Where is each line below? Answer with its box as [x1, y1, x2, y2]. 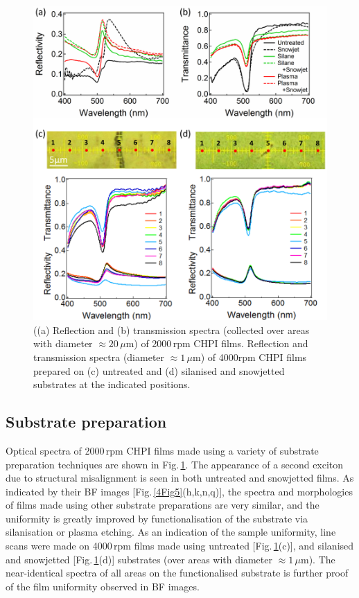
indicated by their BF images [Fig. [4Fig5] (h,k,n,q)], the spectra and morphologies [6, 484, 353, 498]
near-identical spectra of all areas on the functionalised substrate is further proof [6, 565, 349, 580]
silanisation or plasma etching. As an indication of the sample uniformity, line [6, 525, 336, 539]
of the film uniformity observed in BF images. [6, 579, 200, 593]
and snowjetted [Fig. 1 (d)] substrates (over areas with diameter [6, 552, 272, 566]
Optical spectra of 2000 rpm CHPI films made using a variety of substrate [6, 443, 319, 457]
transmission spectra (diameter [33, 349, 165, 364]
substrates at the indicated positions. [33, 377, 191, 392]
